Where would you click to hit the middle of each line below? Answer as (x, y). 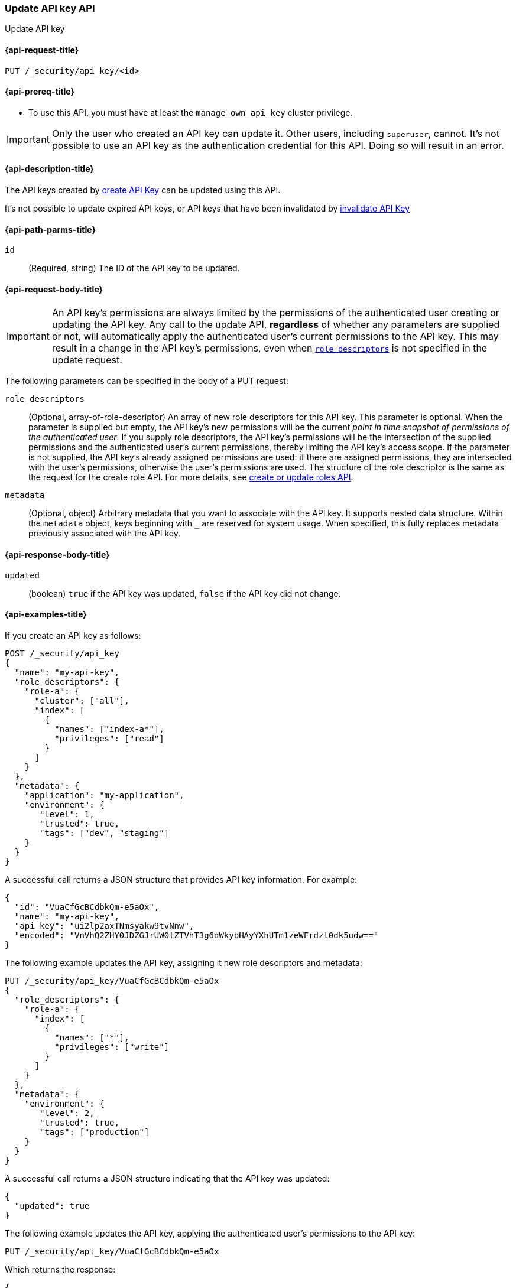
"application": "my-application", (104, 795)
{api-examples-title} (46, 614)
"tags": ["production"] (95, 1132)
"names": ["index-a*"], (109, 729)
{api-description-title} (49, 169)
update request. (87, 360)
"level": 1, (67, 814)
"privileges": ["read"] (109, 738)
